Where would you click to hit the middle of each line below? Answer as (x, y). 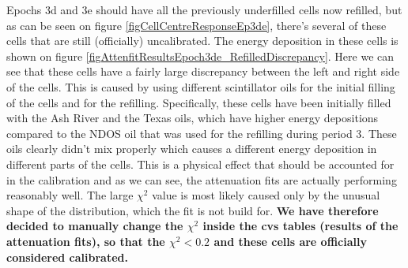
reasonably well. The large (70, 195)
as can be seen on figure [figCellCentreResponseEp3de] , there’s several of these (196, 25)
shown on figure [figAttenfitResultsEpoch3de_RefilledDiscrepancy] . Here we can (200, 56)
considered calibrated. (67, 257)
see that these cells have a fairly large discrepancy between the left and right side (203, 71)
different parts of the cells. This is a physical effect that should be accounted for (200, 164)
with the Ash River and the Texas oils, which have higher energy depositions (193, 118)
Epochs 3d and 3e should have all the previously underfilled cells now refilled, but (204, 9)
